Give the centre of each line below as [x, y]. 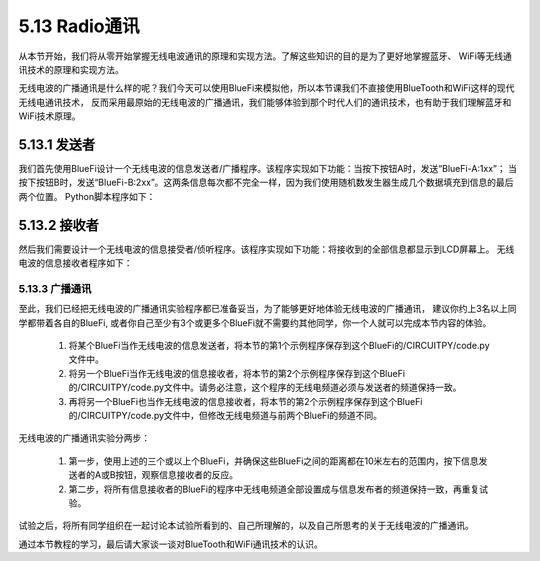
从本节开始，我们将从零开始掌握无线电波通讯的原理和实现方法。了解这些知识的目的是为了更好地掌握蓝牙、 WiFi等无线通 [265, 56]
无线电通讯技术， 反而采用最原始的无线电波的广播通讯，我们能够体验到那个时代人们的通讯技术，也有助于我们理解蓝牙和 [265, 102]
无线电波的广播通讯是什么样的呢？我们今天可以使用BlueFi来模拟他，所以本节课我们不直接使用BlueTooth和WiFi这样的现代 [266, 88]
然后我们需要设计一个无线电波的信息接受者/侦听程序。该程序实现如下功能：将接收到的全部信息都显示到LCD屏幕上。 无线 [266, 249]
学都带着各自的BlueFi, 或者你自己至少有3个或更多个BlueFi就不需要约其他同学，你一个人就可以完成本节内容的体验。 [255, 322]
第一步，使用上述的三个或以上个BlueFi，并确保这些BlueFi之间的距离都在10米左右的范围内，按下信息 [273, 461]
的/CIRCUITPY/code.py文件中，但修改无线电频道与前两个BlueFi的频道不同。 [225, 415]
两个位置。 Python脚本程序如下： [87, 196]
